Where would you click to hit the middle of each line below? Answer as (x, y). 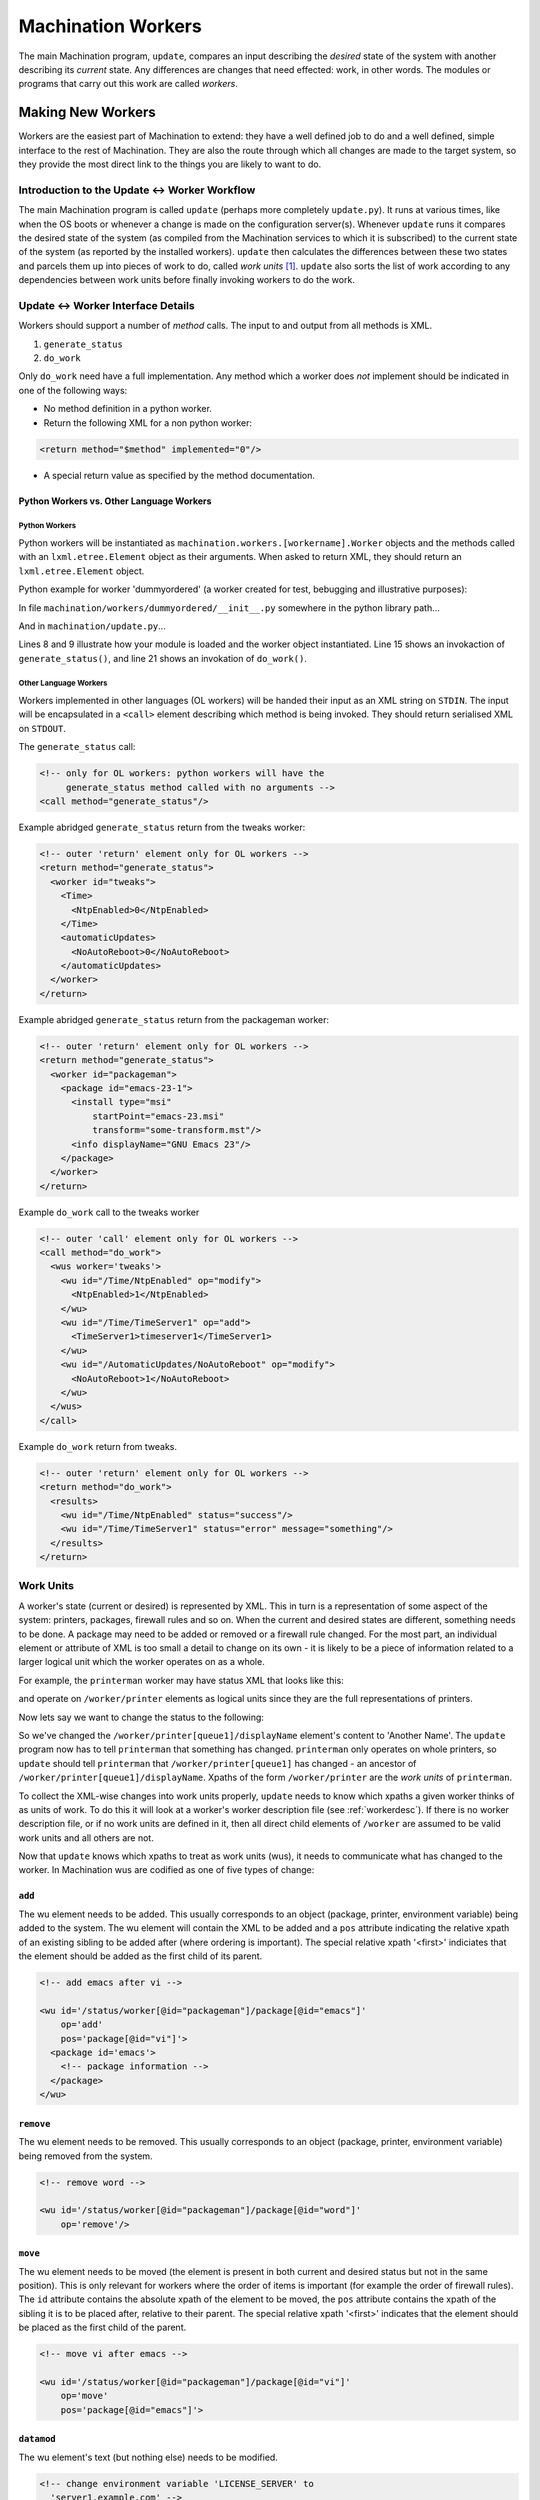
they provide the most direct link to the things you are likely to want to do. (170, 164)
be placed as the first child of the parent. (102, 2327)
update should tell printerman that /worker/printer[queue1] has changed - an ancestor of (217, 1763)
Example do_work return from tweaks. (98, 1446)
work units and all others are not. (86, 1837)
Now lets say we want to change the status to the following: (141, 1717)
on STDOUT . (42, 728)
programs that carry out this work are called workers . (128, 84)
